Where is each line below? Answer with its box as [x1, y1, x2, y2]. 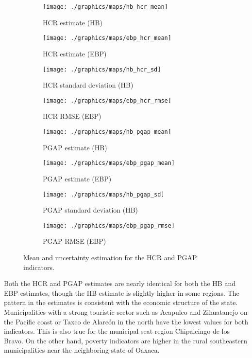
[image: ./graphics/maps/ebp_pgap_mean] [43, 160, 175, 167]
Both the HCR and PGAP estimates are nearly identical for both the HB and [4, 278, 235, 288]
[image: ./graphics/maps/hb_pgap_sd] [43, 191, 165, 198]
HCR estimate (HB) [43, 17, 102, 27]
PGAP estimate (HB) [43, 142, 107, 152]
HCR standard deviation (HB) [43, 80, 134, 90]
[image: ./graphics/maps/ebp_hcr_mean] [43, 35, 171, 42]
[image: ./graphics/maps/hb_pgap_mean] [43, 128, 171, 135]
